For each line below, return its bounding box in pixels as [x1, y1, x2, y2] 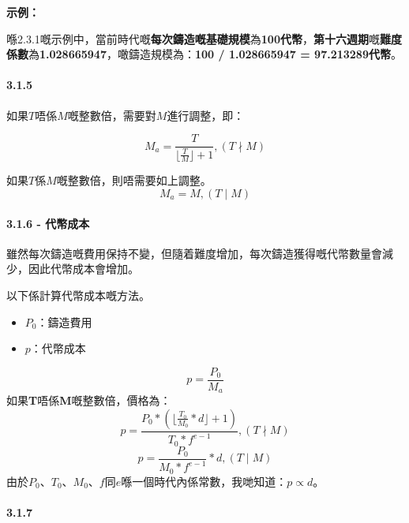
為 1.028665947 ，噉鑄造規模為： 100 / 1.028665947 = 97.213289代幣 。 [28, 46, 402, 62]
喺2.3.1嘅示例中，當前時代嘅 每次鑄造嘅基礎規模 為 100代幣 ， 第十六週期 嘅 [6, 30, 380, 47]
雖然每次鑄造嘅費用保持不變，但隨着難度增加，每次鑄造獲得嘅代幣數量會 [6, 245, 382, 261]
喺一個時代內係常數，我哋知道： [121, 473, 287, 489]
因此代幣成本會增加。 [28, 260, 139, 277]
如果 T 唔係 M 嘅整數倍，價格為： [6, 392, 171, 409]
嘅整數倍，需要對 [67, 106, 156, 123]
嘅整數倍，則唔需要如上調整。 [56, 172, 212, 189]
